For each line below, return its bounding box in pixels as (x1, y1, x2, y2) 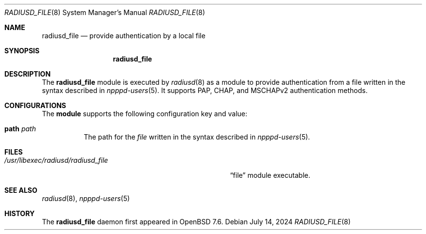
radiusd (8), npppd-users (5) (42, 194, 130, 203)
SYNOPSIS (4, 47, 40, 55)
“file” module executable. (230, 171, 310, 179)
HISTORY (4, 209, 35, 218)
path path (4, 125, 36, 133)
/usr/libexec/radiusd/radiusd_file (4, 156, 108, 164)
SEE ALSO (4, 186, 37, 194)
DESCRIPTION (4, 70, 51, 78)
